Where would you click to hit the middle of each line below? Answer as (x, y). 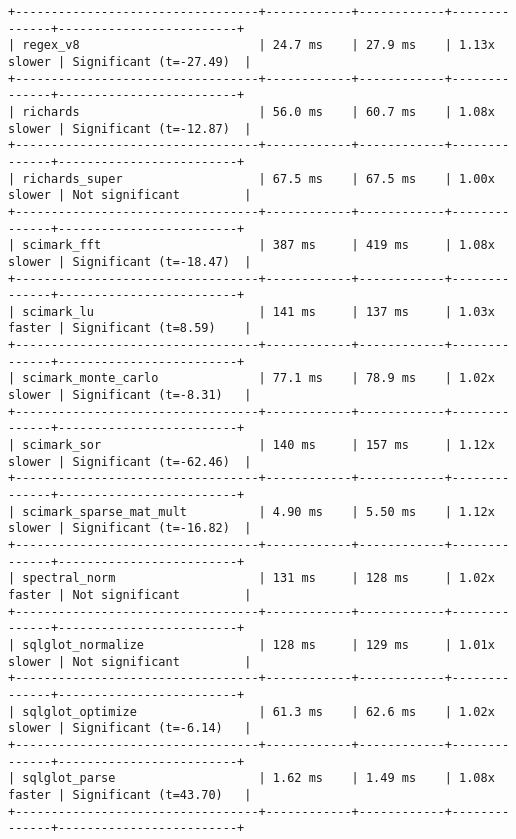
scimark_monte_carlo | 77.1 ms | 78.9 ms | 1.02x (258, 378)
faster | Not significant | (130, 594)
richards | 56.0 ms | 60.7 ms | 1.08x (258, 111)
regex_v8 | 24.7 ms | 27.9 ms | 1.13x (258, 45)
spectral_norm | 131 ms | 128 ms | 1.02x (258, 578)
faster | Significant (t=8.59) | (130, 328)
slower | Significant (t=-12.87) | (130, 128)
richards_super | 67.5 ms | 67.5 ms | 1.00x (258, 178)
